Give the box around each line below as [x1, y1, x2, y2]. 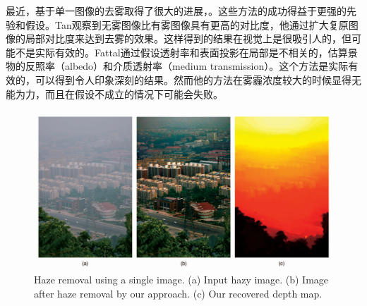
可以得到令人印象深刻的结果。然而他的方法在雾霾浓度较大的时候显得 [35, 72, 351, 87]
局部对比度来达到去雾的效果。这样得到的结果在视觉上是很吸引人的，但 [25, 31, 351, 46]
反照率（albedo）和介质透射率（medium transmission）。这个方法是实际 [25, 59, 349, 73]
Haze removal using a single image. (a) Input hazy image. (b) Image [34, 272, 329, 287]
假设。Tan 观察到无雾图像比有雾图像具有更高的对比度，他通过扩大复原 [25, 17, 349, 32]
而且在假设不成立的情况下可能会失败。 [44, 86, 223, 101]
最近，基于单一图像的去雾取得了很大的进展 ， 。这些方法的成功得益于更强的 [6, 4, 347, 18]
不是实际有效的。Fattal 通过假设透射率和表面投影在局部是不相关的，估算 [15, 44, 348, 59]
